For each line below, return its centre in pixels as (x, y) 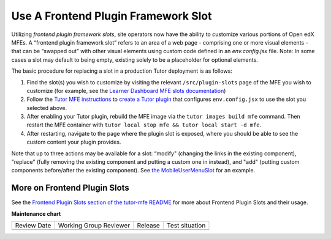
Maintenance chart (36, 213)
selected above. (47, 108)
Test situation (186, 226)
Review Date (33, 226)
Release (149, 226)
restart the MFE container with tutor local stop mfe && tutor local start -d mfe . (144, 125)
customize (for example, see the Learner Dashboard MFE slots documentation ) (126, 90)
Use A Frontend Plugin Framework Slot (112, 16)
